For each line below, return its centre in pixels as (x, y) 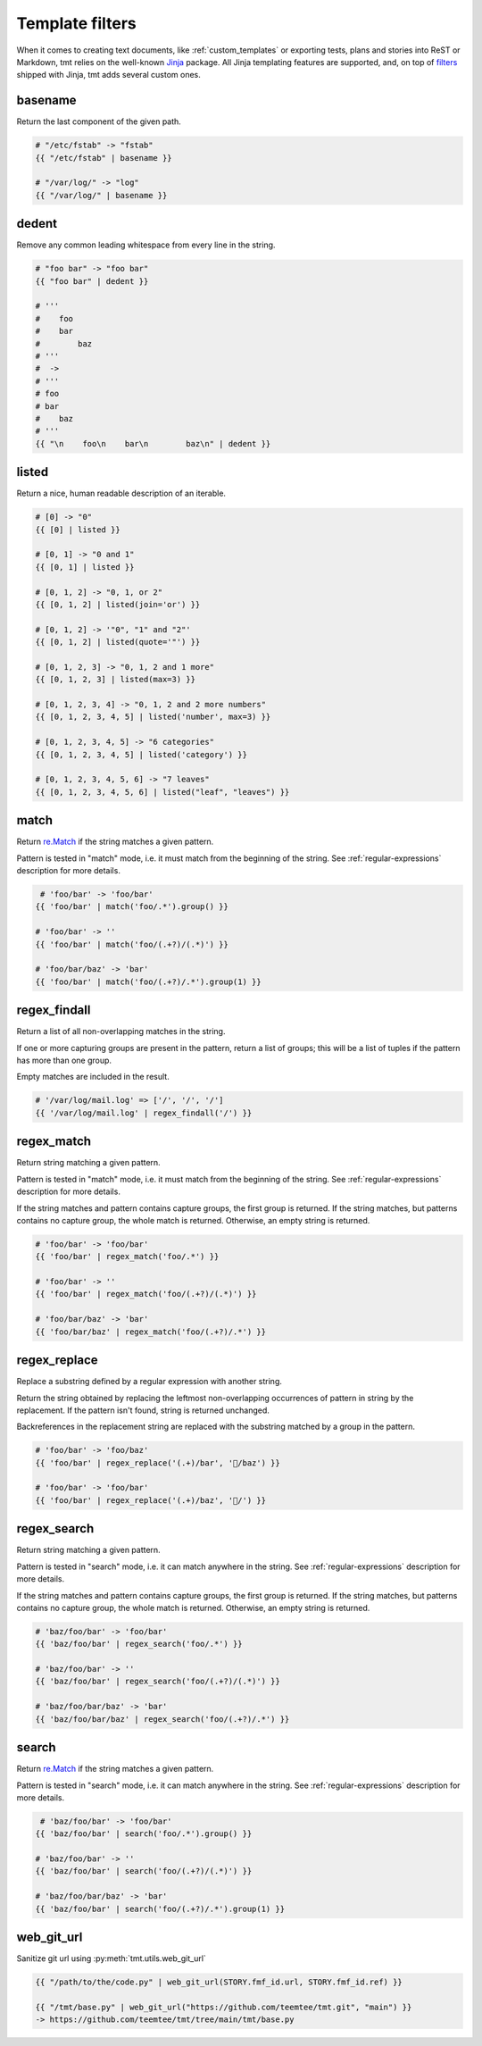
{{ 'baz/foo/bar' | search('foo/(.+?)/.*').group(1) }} (160, 1908)
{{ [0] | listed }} (78, 530)
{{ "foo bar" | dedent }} (92, 281)
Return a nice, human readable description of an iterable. (121, 493)
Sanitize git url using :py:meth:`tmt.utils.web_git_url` (112, 1958)
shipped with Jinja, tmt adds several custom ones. (108, 75)
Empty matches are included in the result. (93, 1077)
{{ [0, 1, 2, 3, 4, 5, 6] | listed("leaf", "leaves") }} (162, 792)
